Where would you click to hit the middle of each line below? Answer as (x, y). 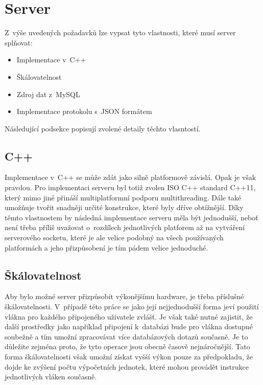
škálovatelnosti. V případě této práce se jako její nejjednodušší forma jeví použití (132, 307)
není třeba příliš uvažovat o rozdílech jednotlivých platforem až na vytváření (125, 227)
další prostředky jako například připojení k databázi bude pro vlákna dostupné (129, 326)
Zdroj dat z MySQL (48, 94)
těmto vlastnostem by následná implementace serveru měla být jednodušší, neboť (131, 217)
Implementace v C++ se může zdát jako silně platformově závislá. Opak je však (130, 177)
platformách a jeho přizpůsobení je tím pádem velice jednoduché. (106, 247)
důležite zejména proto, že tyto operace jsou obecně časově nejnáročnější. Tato (127, 346)
